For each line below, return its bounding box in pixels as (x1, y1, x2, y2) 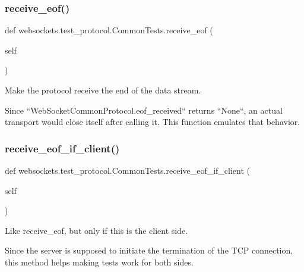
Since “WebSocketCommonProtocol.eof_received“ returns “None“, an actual (5, 104, 283, 116)
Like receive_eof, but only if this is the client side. (5, 224, 188, 236)
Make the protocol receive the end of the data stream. (5, 84, 201, 96)
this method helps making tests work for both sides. (5, 255, 194, 268)
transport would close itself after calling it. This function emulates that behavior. (5, 115, 300, 128)
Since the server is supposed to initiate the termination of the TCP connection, (5, 244, 293, 257)
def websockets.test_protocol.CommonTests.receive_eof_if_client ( (5, 164, 251, 176)
